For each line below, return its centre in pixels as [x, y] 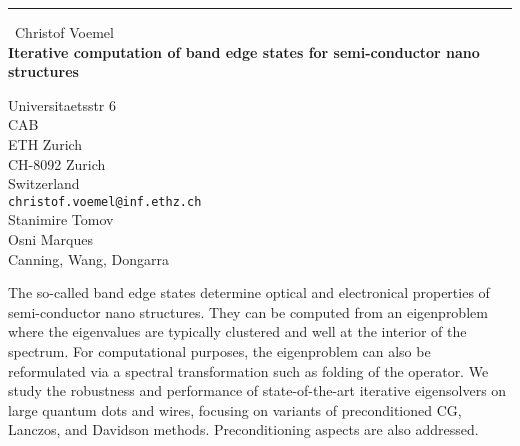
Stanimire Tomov [61, 219]
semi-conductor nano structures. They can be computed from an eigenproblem [248, 311]
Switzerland [44, 183]
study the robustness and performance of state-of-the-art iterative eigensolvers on [257, 390]
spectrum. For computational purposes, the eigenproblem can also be [219, 350]
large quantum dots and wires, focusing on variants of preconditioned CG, [235, 409]
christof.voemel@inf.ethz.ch [105, 201]
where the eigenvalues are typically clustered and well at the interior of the [237, 331]
